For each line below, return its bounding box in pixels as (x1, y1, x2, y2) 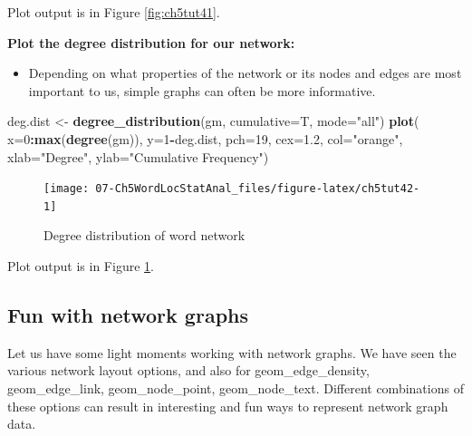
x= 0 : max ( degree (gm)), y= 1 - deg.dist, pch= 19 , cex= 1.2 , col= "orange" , (7, 129, 403, 148)
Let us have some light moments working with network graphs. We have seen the (7, 343, 457, 362)
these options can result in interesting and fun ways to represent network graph (7, 396, 448, 415)
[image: (43, 182, 90, 196)
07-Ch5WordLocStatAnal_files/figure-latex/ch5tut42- (95, 182, 420, 196)
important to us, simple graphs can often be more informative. (28, 81, 376, 100)
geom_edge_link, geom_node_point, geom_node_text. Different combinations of (7, 379, 464, 398)
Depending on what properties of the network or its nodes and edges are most (28, 63, 462, 82)
